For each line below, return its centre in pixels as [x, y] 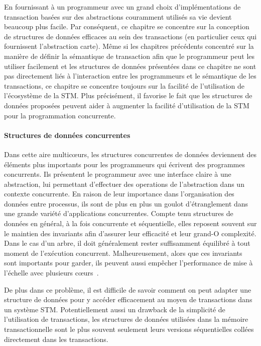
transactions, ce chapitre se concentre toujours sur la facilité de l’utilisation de [124, 85]
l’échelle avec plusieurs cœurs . [51, 273]
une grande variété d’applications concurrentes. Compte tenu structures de [119, 213]
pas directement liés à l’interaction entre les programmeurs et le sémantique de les [130, 76]
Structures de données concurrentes [67, 135]
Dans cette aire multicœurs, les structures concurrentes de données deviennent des [130, 154]
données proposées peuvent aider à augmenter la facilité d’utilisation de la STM [127, 105]
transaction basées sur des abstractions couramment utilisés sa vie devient [118, 16]
